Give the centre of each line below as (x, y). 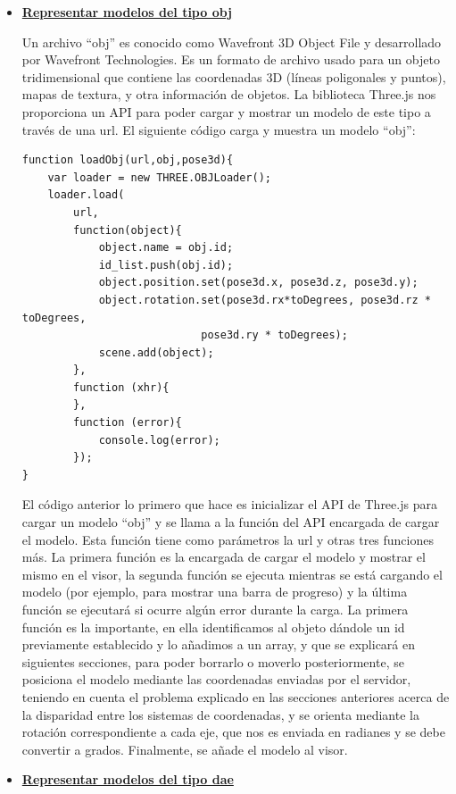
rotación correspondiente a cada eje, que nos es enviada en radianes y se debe (233, 732)
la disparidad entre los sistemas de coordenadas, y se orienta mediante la (220, 714)
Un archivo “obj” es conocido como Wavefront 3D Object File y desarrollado (232, 42)
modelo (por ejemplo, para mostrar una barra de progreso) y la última (215, 592)
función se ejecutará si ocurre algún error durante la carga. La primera (215, 609)
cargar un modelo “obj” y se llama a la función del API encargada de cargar (231, 522)
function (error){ (128, 423)
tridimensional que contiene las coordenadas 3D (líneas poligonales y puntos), (234, 76)
